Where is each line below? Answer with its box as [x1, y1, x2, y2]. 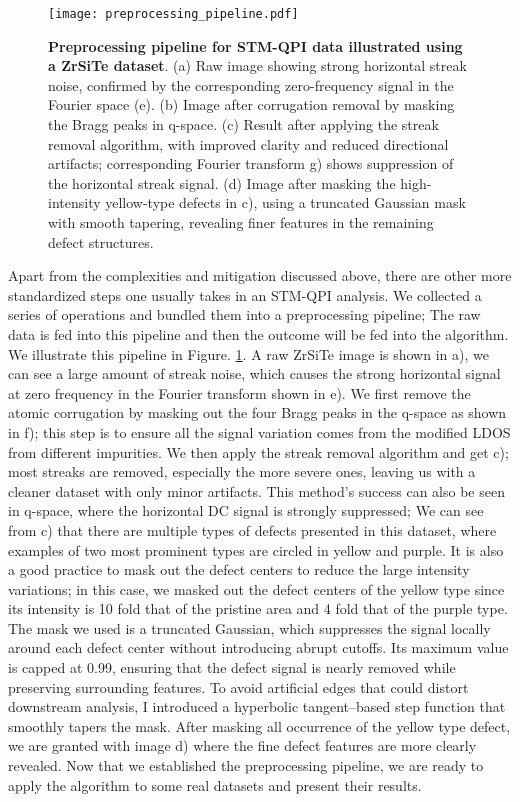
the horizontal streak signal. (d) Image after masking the [48, 172, 396, 193]
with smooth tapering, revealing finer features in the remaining [48, 212, 434, 232]
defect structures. [48, 231, 154, 252]
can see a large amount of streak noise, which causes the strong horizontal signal [8, 363, 501, 384]
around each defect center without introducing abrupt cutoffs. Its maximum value [8, 637, 509, 658]
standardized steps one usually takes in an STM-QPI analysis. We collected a [8, 284, 482, 305]
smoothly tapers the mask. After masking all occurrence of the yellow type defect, [8, 715, 511, 736]
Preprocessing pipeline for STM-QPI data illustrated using [48, 35, 463, 56]
